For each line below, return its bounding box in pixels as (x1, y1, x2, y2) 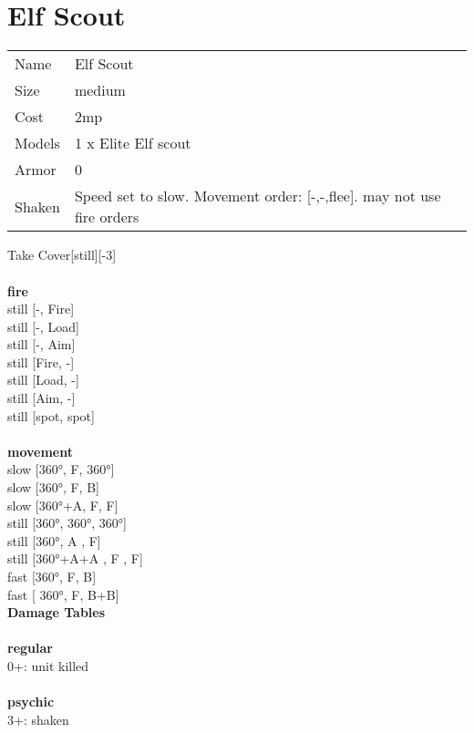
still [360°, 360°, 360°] (7, 513, 127, 532)
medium (74, 79, 126, 101)
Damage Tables (7, 603, 106, 622)
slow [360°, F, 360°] (7, 459, 115, 479)
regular (7, 638, 53, 657)
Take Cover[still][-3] (7, 245, 117, 264)
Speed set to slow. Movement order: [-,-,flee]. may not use (74, 185, 441, 207)
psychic (7, 692, 55, 711)
